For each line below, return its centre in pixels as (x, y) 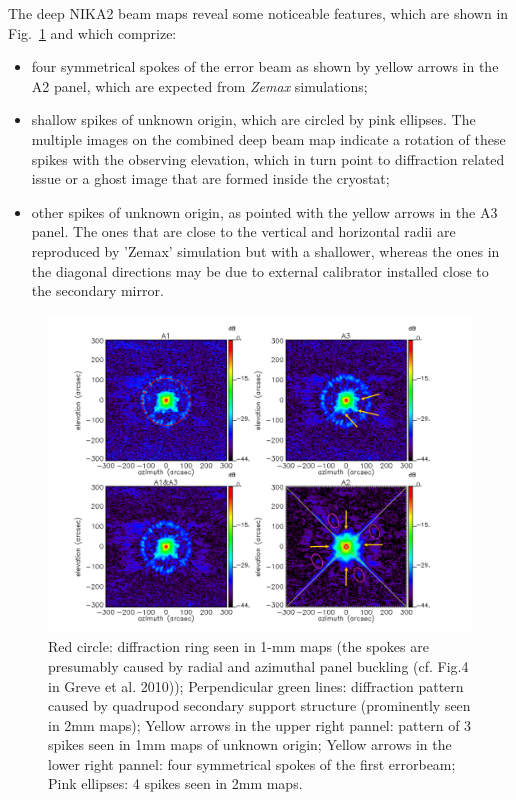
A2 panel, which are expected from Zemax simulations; (199, 85)
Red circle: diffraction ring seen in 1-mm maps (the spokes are (238, 646)
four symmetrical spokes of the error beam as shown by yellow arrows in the (265, 66)
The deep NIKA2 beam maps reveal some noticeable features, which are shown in (258, 13)
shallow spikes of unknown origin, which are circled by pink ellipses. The (253, 119)
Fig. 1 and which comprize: (92, 32)
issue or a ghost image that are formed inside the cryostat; (210, 178)
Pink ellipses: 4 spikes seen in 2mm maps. (175, 783)
